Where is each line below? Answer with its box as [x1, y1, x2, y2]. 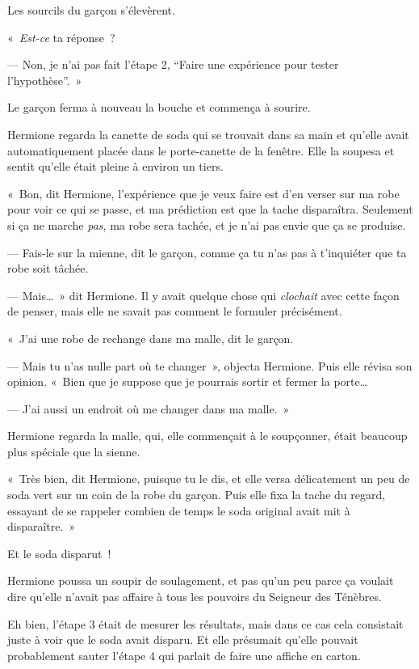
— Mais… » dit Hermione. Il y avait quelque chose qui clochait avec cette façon [7, 286, 400, 303]
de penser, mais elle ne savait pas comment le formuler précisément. [7, 303, 342, 320]
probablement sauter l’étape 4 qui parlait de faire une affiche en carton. [7, 646, 361, 663]
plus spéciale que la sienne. [7, 442, 140, 459]
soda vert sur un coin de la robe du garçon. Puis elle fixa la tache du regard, [7, 486, 386, 503]
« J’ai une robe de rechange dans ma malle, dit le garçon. [7, 329, 294, 346]
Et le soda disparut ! [7, 544, 111, 561]
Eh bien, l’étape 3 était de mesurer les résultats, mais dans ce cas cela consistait [7, 615, 404, 632]
